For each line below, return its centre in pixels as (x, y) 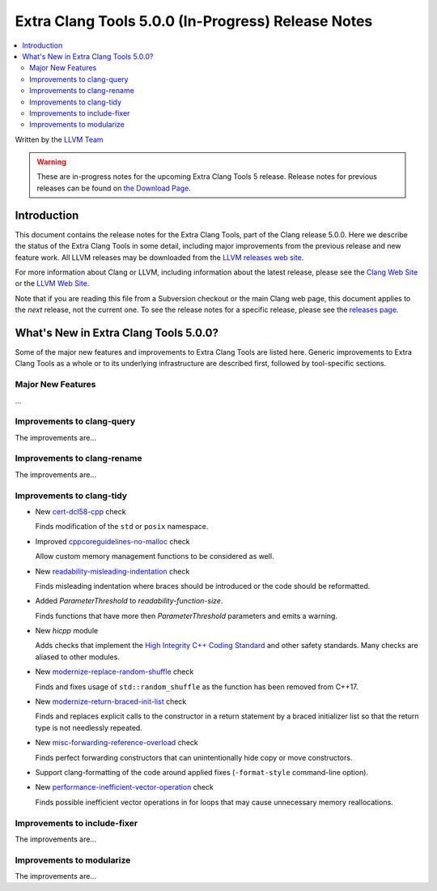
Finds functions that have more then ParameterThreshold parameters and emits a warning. (186, 616)
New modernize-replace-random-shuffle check (115, 671)
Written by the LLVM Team (59, 139)
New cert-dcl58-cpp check (81, 511)
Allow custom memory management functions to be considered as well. (155, 556)
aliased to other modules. (78, 657)
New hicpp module (67, 631)
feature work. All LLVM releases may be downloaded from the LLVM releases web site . (159, 257)
